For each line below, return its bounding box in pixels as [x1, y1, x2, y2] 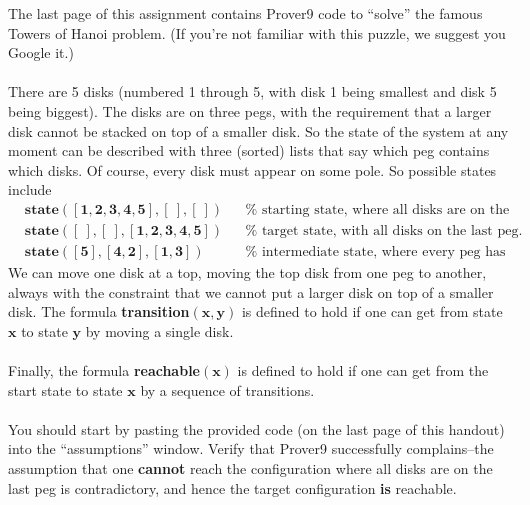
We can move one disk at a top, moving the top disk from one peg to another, [8, 262, 487, 283]
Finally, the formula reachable [8, 360, 200, 380]
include [8, 179, 52, 200]
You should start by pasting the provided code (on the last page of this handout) [8, 418, 505, 439]
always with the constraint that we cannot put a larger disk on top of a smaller [8, 281, 494, 302]
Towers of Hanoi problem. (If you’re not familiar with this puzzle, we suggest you [8, 22, 506, 43]
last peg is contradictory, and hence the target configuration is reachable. [8, 477, 457, 498]
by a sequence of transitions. [140, 379, 315, 400]
